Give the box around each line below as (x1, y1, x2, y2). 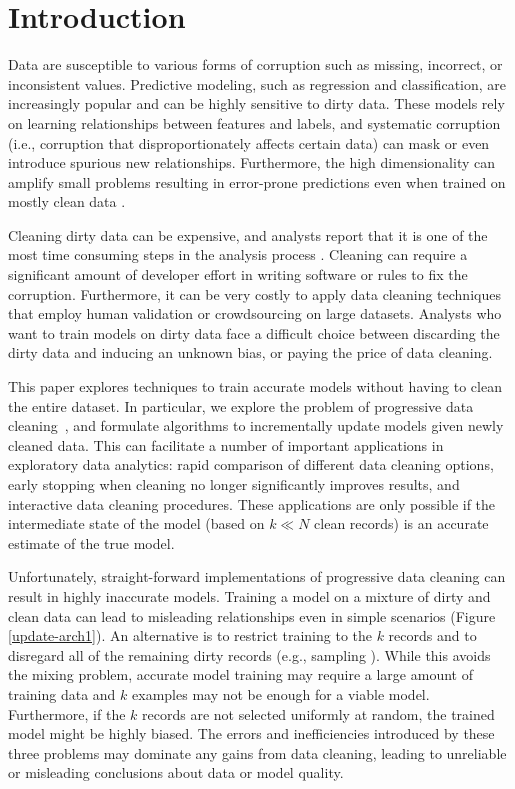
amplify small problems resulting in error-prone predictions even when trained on (8, 171, 506, 192)
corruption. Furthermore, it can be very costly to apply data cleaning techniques (8, 283, 501, 304)
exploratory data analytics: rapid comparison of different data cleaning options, (8, 454, 494, 475)
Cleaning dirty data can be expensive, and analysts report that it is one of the (8, 224, 488, 245)
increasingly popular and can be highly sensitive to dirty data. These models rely (8, 93, 505, 114)
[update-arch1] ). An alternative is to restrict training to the (8, 625, 372, 646)
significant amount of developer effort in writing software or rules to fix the (8, 264, 468, 285)
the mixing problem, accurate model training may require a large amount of (8, 664, 473, 685)
